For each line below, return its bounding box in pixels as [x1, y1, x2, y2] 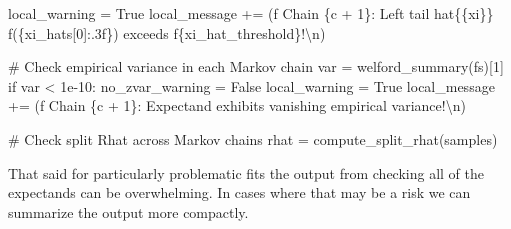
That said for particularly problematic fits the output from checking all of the [8, 162, 484, 183]
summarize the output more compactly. [8, 201, 249, 222]
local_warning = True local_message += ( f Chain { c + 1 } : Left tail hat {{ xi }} [8, 3, 494, 23]
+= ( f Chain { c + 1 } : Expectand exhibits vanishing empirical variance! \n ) [8, 95, 466, 116]
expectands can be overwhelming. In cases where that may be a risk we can [8, 182, 471, 203]
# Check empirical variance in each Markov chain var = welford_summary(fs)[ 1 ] [8, 56, 504, 77]
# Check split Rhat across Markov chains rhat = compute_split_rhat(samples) [8, 128, 498, 149]
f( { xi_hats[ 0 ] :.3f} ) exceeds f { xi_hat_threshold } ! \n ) [8, 22, 326, 43]
